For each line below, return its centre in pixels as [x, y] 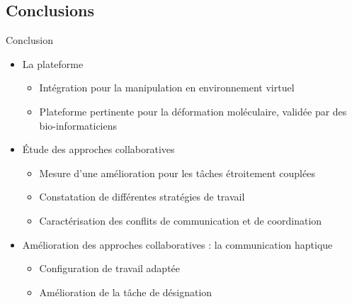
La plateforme [53, 63]
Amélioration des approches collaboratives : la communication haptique [177, 244]
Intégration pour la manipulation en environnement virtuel [167, 88]
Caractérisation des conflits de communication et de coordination [181, 220]
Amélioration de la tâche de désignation [126, 292]
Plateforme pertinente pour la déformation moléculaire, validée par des [193, 111]
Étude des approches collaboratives [98, 149]
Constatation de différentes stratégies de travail [142, 197]
